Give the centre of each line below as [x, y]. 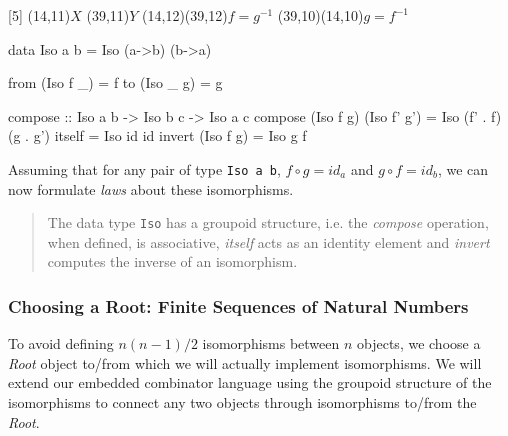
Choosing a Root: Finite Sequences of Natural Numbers [238, 305]
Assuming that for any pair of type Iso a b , [144, 168]
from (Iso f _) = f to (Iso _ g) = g [115, 82]
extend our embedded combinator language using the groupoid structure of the [250, 382]
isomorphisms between [271, 343]
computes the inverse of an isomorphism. [172, 261]
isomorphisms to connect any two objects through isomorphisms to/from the [242, 402]
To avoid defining [61, 343]
